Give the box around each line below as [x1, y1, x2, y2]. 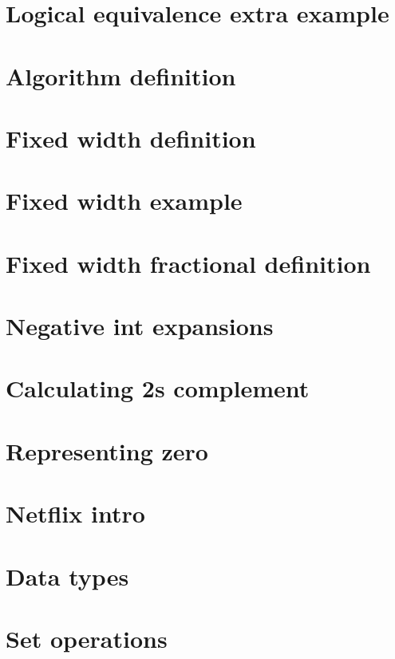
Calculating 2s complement [6, 372, 310, 404]
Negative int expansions [6, 310, 274, 342]
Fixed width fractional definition [6, 247, 371, 279]
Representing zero [6, 434, 208, 467]
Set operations [6, 622, 168, 654]
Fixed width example [6, 184, 243, 217]
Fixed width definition [6, 121, 256, 154]
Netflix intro [6, 497, 145, 530]
